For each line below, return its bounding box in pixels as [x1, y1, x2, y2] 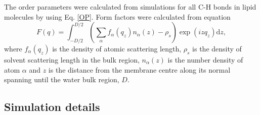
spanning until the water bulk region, [4, 74, 119, 85]
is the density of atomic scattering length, [52, 43, 182, 53]
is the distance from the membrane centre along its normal [48, 64, 231, 75]
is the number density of [167, 54, 243, 65]
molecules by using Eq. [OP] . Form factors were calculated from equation [4, 11, 231, 22]
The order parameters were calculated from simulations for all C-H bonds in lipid [4, 2, 256, 12]
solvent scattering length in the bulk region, [4, 54, 140, 65]
